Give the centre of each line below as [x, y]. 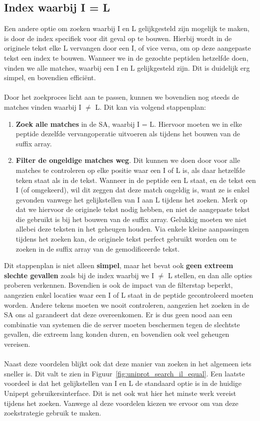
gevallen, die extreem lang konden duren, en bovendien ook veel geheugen [117, 334]
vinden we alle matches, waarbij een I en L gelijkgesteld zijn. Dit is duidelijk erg [127, 67]
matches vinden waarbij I [43, 107]
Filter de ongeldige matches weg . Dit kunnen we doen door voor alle [128, 160]
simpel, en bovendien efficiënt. [50, 77]
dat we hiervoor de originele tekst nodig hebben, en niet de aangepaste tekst [133, 209]
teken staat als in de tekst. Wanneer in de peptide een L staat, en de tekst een [136, 180]
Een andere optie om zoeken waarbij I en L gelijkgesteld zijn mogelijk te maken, [127, 28]
